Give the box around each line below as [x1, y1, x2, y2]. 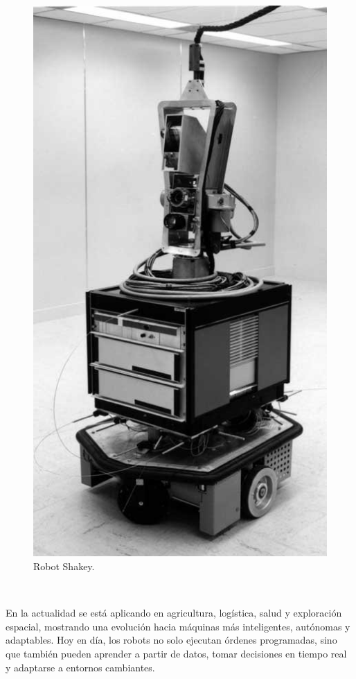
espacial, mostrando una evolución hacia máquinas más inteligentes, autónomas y [6, 619, 350, 633]
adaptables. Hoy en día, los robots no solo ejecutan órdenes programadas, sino [6, 633, 337, 647]
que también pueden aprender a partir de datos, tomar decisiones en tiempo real [6, 646, 347, 660]
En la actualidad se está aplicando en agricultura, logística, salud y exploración [6, 605, 342, 620]
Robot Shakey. [33, 558, 95, 573]
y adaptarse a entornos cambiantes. [6, 660, 155, 674]
